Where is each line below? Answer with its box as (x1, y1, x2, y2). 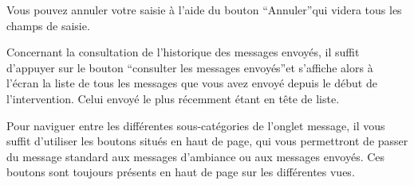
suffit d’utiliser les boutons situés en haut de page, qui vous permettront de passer (6, 133, 408, 149)
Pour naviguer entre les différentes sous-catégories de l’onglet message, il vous (6, 117, 385, 133)
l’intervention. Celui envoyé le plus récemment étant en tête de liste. (6, 90, 340, 106)
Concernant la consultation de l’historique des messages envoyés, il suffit (6, 44, 360, 60)
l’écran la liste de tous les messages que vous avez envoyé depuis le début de (6, 75, 377, 91)
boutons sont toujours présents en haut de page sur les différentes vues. (6, 164, 355, 180)
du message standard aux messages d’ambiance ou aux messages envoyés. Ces (6, 148, 385, 164)
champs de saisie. (6, 17, 90, 33)
